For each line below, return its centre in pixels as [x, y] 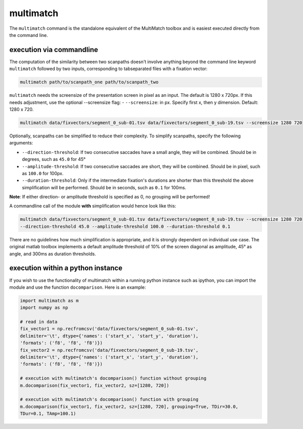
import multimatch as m [49, 301]
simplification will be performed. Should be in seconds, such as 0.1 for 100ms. [104, 187]
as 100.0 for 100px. [43, 173]
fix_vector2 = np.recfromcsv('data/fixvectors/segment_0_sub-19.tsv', [109, 350]
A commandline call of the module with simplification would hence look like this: [93, 206]
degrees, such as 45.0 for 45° [54, 159]
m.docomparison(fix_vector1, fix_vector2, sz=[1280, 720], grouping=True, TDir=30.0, [129, 407]
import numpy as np [44, 308]
